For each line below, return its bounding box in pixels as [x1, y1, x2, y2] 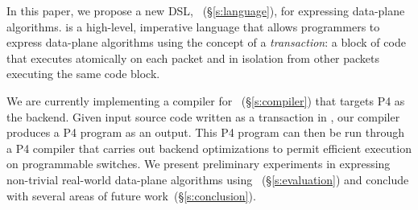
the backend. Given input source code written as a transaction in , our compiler [6, 108, 400, 125]
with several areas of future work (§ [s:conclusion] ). [6, 187, 256, 204]
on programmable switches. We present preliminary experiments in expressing [6, 155, 391, 172]
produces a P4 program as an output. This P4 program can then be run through [6, 124, 405, 141]
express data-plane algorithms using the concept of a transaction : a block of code [6, 34, 406, 51]
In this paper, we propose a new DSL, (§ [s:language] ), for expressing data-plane [6, 2, 405, 19]
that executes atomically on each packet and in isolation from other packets [6, 49, 380, 66]
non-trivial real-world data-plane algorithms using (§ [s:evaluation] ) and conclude [6, 171, 409, 187]
